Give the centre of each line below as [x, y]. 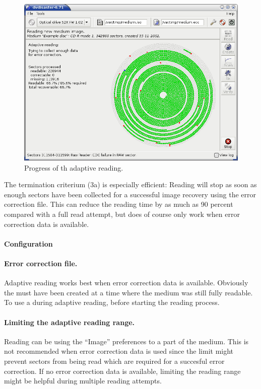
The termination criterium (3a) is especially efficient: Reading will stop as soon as [130, 184]
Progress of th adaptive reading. [74, 167]
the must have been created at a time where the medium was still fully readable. [128, 292]
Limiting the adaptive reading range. [70, 322]
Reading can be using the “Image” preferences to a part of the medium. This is [126, 341]
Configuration [28, 243]
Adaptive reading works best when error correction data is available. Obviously [126, 283]
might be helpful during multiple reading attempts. [83, 381]
